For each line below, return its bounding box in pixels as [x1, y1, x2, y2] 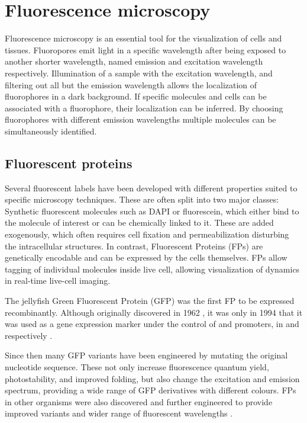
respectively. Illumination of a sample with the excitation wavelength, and [5, 66, 273, 79]
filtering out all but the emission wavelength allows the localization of [5, 78, 257, 91]
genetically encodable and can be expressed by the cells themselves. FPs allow [5, 251, 287, 264]
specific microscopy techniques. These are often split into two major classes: [5, 193, 279, 206]
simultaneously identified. [5, 124, 97, 137]
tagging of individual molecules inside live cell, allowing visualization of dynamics [5, 262, 300, 275]
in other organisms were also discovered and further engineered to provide [5, 395, 273, 408]
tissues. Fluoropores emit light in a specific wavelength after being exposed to [5, 43, 286, 56]
